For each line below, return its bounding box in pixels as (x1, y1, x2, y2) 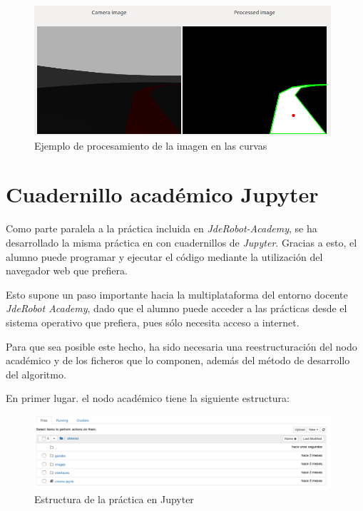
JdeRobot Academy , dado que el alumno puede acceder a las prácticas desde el (6, 301, 347, 316)
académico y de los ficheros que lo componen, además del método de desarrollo (6, 353, 350, 368)
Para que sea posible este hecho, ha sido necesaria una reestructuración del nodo (6, 339, 357, 353)
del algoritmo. (6, 366, 66, 381)
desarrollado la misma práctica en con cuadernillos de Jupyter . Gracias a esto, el (6, 234, 357, 249)
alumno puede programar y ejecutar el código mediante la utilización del (6, 249, 323, 264)
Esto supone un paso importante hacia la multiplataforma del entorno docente (6, 287, 348, 301)
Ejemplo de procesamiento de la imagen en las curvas (34, 138, 267, 153)
